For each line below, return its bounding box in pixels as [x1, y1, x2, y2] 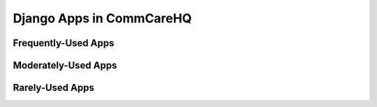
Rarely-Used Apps [13, 82, 94, 94]
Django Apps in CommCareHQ [13, 10, 192, 26]
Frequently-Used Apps [13, 37, 114, 49]
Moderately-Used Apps [13, 59, 117, 71]
